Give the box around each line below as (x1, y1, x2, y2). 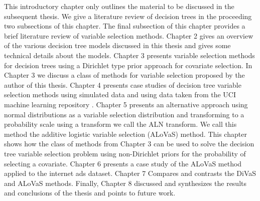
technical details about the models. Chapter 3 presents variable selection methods (4, 50, 255, 60)
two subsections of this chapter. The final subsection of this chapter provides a (4, 21, 245, 31)
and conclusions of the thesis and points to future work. (4, 187, 176, 198)
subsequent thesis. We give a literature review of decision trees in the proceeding (4, 11, 252, 21)
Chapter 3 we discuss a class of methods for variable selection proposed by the (4, 70, 245, 80)
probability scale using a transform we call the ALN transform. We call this (4, 119, 237, 129)
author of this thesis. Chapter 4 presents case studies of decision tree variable (4, 79, 241, 90)
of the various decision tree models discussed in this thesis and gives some (4, 40, 231, 51)
